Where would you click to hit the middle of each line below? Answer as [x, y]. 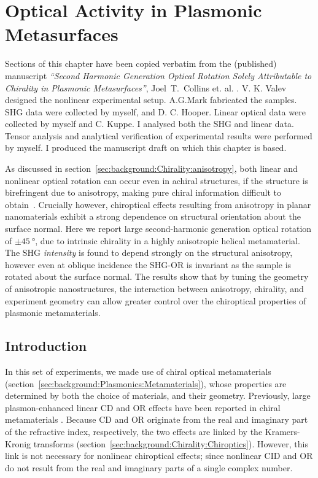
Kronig [18, 443]
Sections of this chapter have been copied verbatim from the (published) [141, 64]
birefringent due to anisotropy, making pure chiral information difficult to [143, 192]
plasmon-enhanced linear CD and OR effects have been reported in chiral [143, 407]
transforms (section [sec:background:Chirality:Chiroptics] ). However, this [171, 443]
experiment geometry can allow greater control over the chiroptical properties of [156, 300]
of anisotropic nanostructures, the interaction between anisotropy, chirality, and [154, 288]
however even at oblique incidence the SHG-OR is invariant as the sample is [148, 264]
